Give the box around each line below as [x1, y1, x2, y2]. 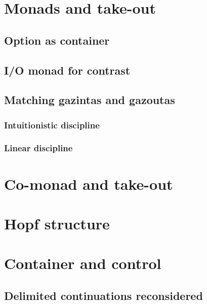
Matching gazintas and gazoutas [4, 92, 175, 108]
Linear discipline [4, 142, 73, 154]
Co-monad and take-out [4, 173, 173, 194]
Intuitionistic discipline [4, 118, 100, 131]
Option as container [4, 32, 110, 48]
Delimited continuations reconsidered [4, 287, 203, 303]
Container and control [4, 253, 161, 274]
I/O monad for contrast [4, 62, 131, 78]
